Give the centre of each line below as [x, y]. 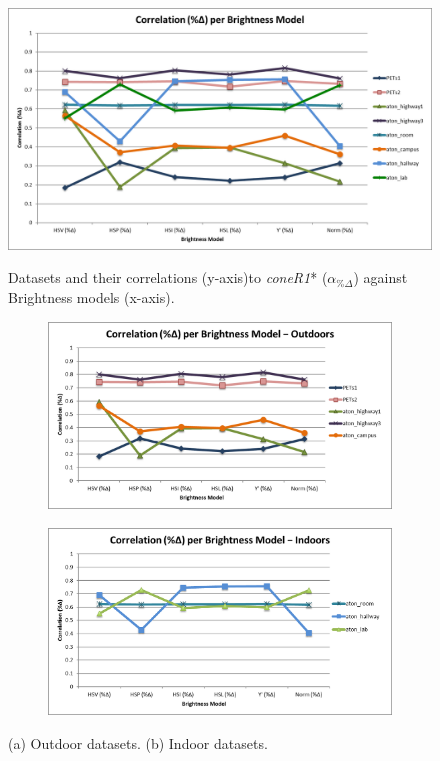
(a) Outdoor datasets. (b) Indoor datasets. [138, 743]
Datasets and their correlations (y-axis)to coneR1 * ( [168, 277]
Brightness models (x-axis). [91, 297]
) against [380, 277]
